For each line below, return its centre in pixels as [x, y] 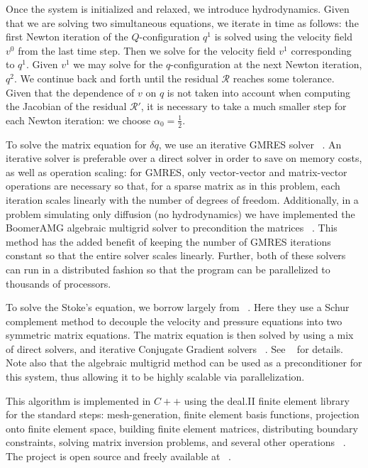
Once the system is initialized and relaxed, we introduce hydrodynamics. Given [178, 9]
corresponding [321, 50]
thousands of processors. [58, 283]
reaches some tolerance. [284, 78]
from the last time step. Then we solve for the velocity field [147, 50]
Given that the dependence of [70, 92]
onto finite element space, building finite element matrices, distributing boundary [182, 428]
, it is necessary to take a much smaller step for [244, 106]
